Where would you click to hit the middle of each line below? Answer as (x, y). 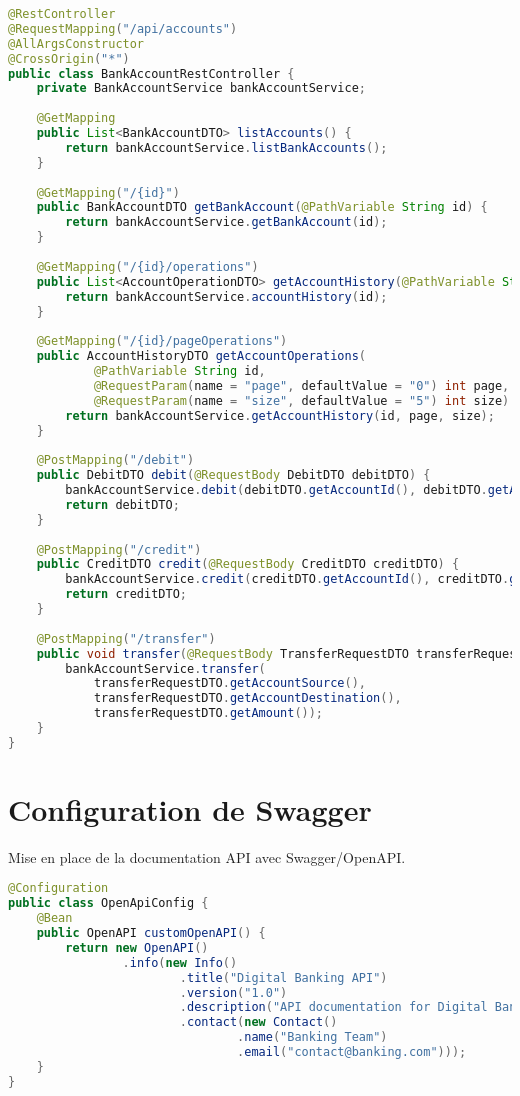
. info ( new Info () (180, 962)
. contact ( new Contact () (258, 1022)
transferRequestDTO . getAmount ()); (208, 713)
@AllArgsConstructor (76, 43)
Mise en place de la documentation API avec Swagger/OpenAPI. (207, 856)
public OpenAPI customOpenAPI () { (151, 933)
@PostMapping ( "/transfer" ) (126, 638)
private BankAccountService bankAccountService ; (201, 88)
